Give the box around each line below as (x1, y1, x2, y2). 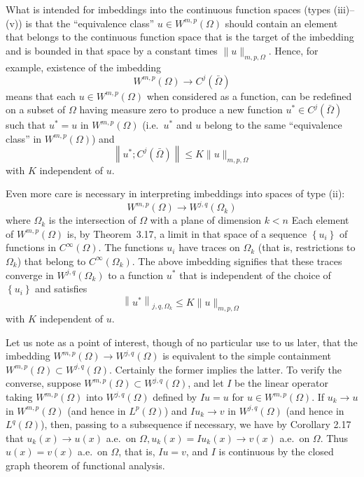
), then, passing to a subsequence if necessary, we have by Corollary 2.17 (40, 417, 351, 432)
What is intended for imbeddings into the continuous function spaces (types (6, 2, 331, 16)
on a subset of (6, 102, 66, 117)
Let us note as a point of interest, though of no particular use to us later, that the (6, 334, 358, 349)
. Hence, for (268, 43, 318, 57)
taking (6, 390, 33, 404)
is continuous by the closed (218, 444, 334, 459)
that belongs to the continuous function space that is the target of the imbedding (6, 29, 354, 44)
